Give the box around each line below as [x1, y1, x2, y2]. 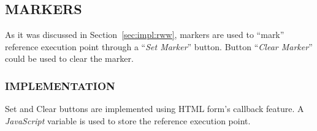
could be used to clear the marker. [5, 52, 134, 65]
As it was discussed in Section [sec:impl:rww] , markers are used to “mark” [5, 28, 285, 41]
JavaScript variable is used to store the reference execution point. [5, 114, 251, 127]
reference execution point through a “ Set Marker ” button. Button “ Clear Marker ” [5, 40, 313, 53]
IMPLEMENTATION [5, 78, 115, 93]
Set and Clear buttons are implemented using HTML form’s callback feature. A [5, 102, 304, 115]
